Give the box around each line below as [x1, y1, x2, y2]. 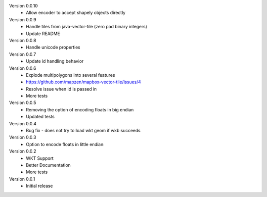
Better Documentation [26, 162, 71, 168]
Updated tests [26, 114, 55, 120]
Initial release [26, 183, 53, 189]
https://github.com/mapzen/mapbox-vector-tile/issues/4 [26, 79, 141, 85]
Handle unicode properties [26, 45, 81, 50]
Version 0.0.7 [9, 51, 37, 57]
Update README [26, 30, 60, 37]
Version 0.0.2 [9, 148, 37, 154]
